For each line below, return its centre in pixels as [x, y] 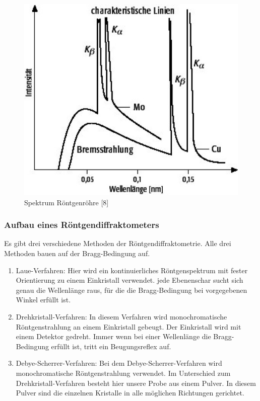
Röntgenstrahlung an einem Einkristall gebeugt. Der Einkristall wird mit [128, 326]
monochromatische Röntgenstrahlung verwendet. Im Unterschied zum [123, 373]
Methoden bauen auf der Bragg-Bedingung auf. [77, 253]
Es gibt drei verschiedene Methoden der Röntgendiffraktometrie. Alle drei [118, 243]
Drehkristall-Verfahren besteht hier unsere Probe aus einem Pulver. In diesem [136, 383]
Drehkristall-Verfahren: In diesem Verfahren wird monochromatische [121, 317]
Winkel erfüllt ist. [43, 300]
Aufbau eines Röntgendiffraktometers [82, 225]
